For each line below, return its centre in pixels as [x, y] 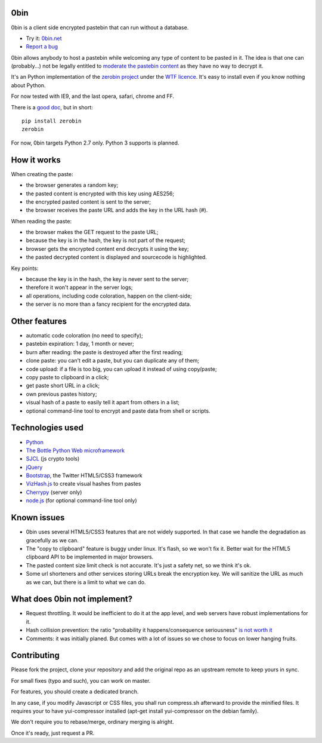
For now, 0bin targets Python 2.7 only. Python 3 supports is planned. [95, 143]
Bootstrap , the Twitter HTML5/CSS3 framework [84, 475]
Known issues [38, 518]
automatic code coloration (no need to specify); [84, 336]
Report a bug [42, 47]
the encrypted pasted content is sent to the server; [89, 202]
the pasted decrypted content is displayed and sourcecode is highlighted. [116, 257]
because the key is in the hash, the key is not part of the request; [106, 240]
